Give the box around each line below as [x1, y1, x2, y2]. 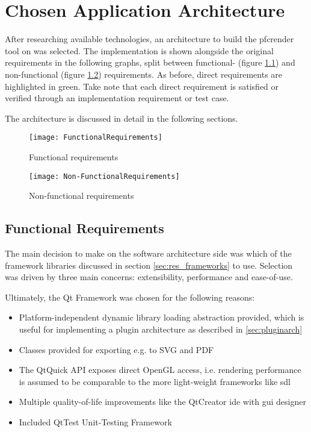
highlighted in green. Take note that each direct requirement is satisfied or [5, 80, 279, 92]
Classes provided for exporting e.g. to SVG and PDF [19, 343, 214, 355]
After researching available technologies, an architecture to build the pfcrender [5, 33, 294, 45]
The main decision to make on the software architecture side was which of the [5, 246, 292, 259]
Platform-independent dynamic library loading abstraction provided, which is [19, 311, 304, 324]
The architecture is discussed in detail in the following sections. [5, 111, 238, 124]
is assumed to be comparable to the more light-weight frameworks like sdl [19, 375, 291, 387]
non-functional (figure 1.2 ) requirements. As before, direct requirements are [5, 67, 283, 80]
